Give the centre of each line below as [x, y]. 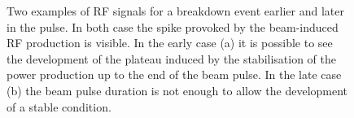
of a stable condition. [59, 106]
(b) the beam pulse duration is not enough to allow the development [177, 90]
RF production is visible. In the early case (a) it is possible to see [170, 43]
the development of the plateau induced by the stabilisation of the [172, 58]
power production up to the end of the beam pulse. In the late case [174, 74]
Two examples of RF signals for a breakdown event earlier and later [175, 11]
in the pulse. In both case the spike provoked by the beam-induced [173, 26]
